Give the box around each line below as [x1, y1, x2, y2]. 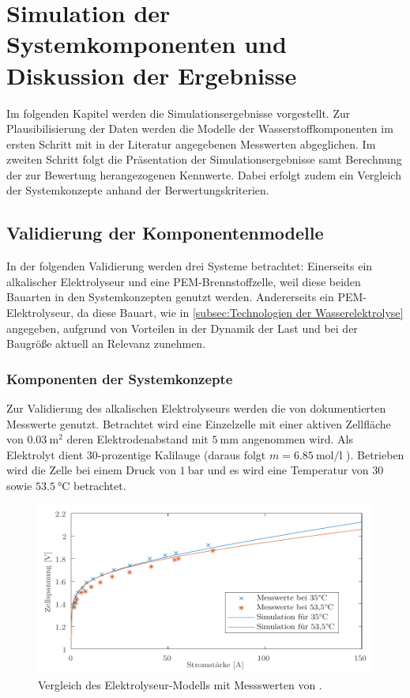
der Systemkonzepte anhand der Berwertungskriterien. [6, 182, 269, 198]
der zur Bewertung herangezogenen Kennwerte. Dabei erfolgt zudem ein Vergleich [6, 166, 401, 183]
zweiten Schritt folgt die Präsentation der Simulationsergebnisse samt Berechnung [6, 151, 402, 168]
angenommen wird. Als [242, 431, 354, 447]
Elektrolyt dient [6, 446, 84, 462]
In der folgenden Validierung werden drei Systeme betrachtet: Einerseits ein [6, 258, 373, 274]
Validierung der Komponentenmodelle [6, 221, 324, 245]
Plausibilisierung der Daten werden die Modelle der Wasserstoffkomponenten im [6, 120, 393, 137]
